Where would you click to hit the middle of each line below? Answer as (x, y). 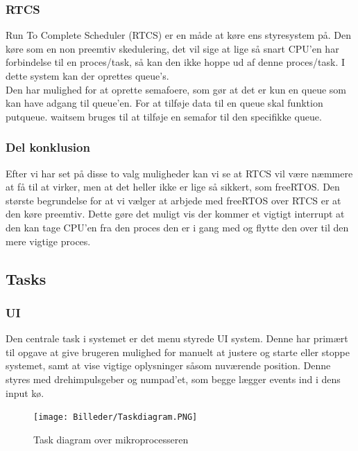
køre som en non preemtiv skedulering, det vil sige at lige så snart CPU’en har (172, 48)
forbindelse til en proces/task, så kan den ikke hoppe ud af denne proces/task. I (176, 62)
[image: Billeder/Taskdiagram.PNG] (116, 417)
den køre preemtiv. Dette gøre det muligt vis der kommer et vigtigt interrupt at (175, 214)
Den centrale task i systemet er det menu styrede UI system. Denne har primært (177, 338)
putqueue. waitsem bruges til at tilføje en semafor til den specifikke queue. (164, 116)
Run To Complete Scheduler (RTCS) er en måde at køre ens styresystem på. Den (178, 35)
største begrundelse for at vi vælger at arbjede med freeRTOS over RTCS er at (173, 200)
